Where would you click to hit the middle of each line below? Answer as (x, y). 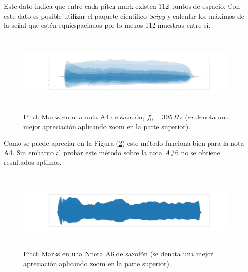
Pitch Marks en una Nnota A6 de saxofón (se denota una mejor (118, 253)
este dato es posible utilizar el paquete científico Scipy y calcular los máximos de (124, 15)
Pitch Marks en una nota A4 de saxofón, (84, 117)
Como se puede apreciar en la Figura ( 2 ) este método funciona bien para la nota (124, 143)
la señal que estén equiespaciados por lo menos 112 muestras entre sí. (107, 25)
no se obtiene (200, 152)
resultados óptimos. (33, 162)
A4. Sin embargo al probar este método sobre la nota (83, 152)
